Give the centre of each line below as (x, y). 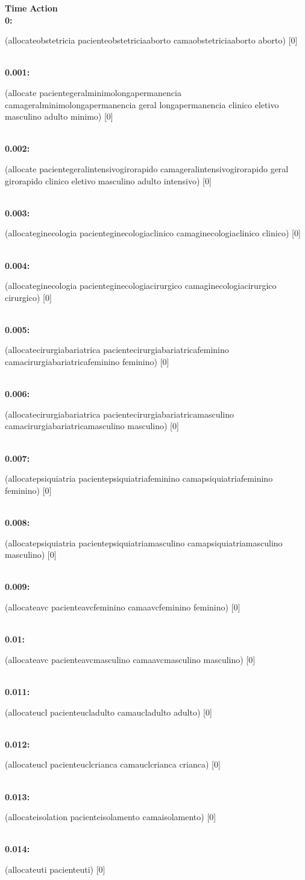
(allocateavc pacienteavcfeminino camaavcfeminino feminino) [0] (123, 607)
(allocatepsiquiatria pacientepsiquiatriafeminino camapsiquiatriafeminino (139, 478)
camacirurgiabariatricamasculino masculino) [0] (92, 426)
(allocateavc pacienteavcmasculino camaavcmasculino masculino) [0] (130, 659)
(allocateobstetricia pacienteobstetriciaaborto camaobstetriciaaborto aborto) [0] (151, 40)
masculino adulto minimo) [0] (59, 116)
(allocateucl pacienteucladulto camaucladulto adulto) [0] (108, 712)
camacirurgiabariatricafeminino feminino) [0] (87, 362)
